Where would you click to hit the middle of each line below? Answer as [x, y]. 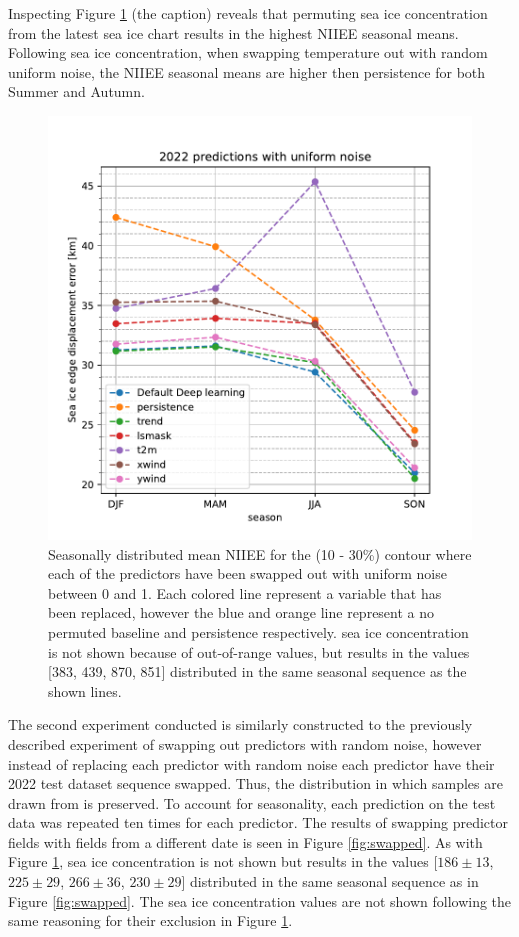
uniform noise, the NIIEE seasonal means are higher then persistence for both [247, 71]
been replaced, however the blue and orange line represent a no [241, 612]
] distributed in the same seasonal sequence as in [330, 881]
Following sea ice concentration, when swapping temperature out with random [248, 52]
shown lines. [85, 690]
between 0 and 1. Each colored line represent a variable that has [245, 592]
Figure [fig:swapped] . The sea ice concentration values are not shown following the [260, 900]
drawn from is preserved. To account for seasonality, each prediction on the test [252, 802]
